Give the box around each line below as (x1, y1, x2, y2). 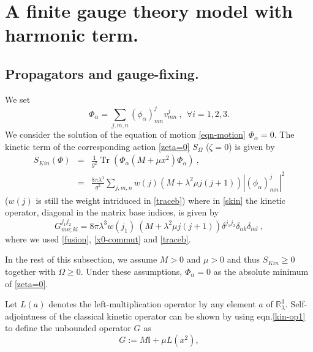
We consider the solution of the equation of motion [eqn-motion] (5, 128, 246, 141)
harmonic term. (5, 22, 138, 47)
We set (5, 92, 31, 105)
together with (5, 264, 56, 277)
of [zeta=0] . (5, 277, 48, 290)
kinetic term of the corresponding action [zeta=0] (5, 140, 190, 152)
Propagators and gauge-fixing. (5, 64, 199, 83)
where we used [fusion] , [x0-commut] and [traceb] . (5, 232, 191, 245)
